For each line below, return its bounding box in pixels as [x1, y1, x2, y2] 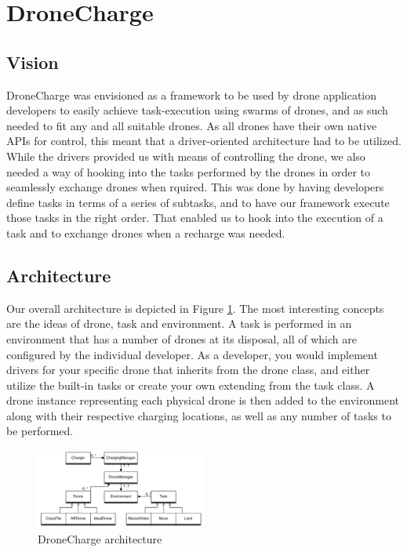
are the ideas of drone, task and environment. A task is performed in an [6, 315, 352, 332]
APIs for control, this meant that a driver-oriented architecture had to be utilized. [6, 133, 402, 149]
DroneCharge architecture [38, 531, 162, 547]
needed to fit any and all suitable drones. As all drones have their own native [6, 117, 377, 133]
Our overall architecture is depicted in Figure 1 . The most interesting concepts [6, 300, 384, 316]
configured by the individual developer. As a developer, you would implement [6, 346, 378, 362]
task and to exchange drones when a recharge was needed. [6, 224, 285, 241]
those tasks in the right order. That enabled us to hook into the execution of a [6, 209, 383, 226]
